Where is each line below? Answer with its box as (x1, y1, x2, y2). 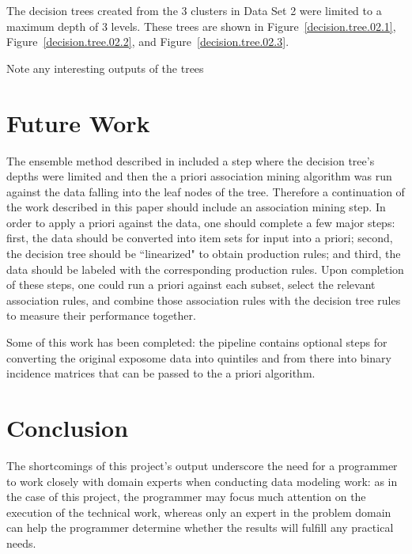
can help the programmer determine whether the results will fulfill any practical (6, 519, 394, 536)
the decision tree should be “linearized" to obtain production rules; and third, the (6, 245, 401, 262)
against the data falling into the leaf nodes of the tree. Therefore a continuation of (6, 183, 405, 199)
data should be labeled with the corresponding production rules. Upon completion (6, 260, 404, 277)
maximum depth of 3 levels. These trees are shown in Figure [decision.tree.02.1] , (6, 17, 396, 34)
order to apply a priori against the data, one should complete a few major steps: (6, 214, 395, 230)
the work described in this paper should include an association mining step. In (6, 199, 386, 215)
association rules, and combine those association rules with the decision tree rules (6, 291, 401, 308)
